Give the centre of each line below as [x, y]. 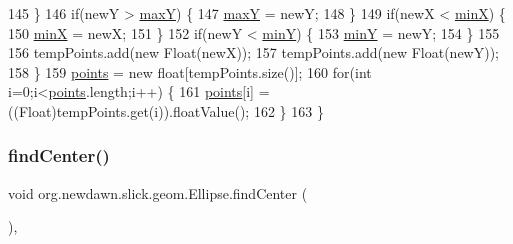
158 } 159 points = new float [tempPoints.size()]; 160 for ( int [190, 71]
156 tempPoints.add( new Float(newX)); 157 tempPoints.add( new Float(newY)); [253, 52]
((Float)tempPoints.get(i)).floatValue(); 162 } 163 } [166, 110]
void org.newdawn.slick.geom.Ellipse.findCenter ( [158, 192]
